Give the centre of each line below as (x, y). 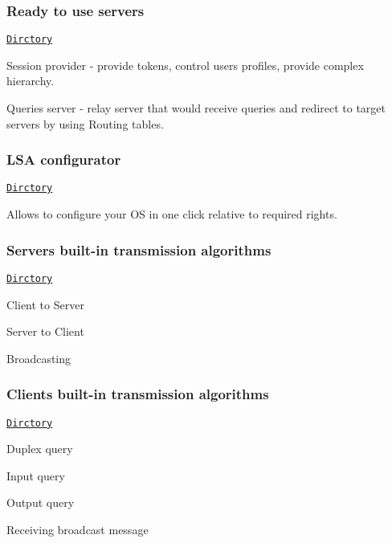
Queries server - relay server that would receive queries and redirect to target (196, 108)
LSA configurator (64, 159)
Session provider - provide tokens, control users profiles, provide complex (185, 65)
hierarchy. (31, 81)
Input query (36, 475)
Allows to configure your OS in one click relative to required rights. (172, 214)
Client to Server (45, 304)
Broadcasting (39, 358)
